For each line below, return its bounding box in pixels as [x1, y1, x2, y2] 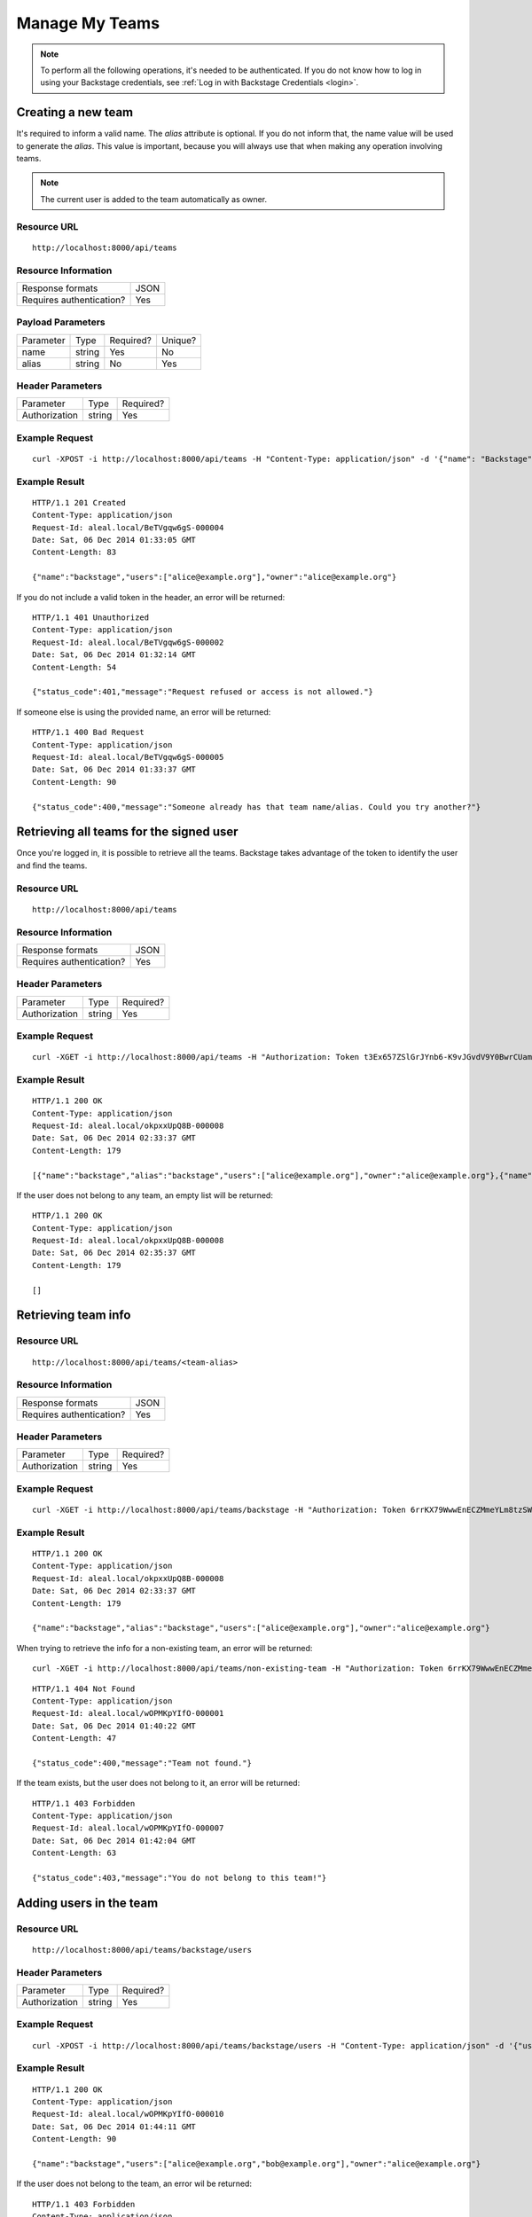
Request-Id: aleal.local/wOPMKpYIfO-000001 [32, 1708, 224, 1719]
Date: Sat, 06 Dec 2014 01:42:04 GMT [32, 1836, 197, 1845]
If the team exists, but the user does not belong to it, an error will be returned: [16, 1778, 301, 1789]
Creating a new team [16, 105, 134, 120]
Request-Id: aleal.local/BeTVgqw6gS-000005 [32, 752, 224, 762]
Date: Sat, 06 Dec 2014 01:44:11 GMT [32, 2121, 197, 2132]
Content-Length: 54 [32, 662, 117, 672]
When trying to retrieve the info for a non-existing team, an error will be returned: [16, 1642, 313, 1653]
